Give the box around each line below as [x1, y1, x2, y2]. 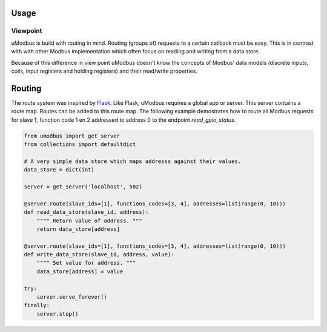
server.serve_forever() [36, 294, 107, 300]
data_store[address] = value [36, 268, 124, 275]
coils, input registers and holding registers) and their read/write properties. [11, 67, 198, 75]
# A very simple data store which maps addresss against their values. [24, 158, 242, 165]
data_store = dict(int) [24, 167, 95, 173]
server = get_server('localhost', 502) [24, 183, 142, 190]
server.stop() [36, 310, 79, 317]
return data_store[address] [36, 225, 121, 233]
